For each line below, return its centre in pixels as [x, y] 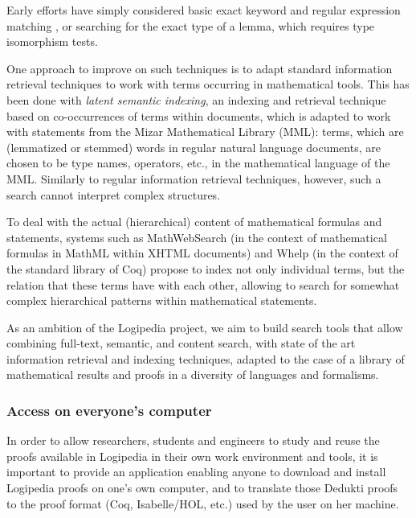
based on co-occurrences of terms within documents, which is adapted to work [199, 115]
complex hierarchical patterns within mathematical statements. [162, 300]
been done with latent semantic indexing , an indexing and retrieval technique [196, 99]
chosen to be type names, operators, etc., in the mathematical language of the [198, 163]
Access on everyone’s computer [109, 410]
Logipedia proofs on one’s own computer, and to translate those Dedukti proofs [202, 488]
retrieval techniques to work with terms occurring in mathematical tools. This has [208, 84]
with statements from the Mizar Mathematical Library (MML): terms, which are [205, 132]
